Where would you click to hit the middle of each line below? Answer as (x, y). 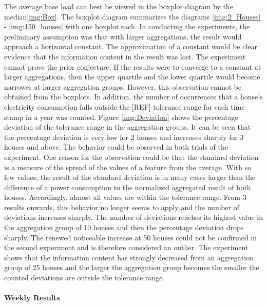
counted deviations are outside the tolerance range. (84, 278)
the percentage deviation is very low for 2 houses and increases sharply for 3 (124, 137)
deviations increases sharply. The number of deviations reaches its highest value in (133, 217)
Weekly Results (32, 298)
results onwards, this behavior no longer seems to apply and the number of (122, 207)
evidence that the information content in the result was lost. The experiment (125, 56)
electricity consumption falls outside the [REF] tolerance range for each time (125, 106)
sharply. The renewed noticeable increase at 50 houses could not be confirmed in (130, 237)
